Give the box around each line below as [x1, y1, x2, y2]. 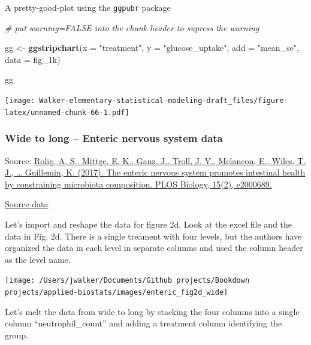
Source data [5, 198, 49, 210]
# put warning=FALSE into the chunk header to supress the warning [5, 21, 259, 34]
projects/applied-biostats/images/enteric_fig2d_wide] [5, 287, 228, 296]
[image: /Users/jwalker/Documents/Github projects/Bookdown [5, 276, 250, 285]
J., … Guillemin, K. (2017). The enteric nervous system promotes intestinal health [5, 166, 306, 178]
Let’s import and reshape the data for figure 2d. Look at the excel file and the [5, 217, 292, 230]
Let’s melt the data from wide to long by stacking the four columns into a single [5, 305, 300, 317]
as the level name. [5, 253, 71, 265]
